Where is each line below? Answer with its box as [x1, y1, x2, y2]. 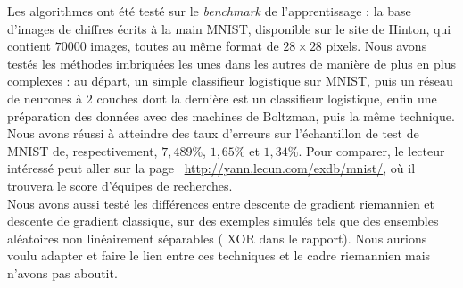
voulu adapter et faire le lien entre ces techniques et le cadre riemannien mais [7, 246, 431, 265]
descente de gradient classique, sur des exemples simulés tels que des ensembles [7, 211, 439, 230]
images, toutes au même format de [90, 37, 279, 55]
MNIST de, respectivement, [7, 141, 158, 160]
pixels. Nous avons [326, 37, 427, 55]
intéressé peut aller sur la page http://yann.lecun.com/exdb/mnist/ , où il [7, 159, 416, 177]
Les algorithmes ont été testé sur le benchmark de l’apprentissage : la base [7, 2, 411, 20]
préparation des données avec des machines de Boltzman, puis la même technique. [7, 106, 455, 125]
